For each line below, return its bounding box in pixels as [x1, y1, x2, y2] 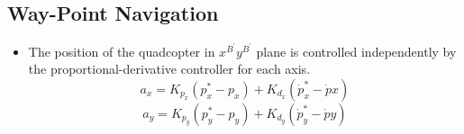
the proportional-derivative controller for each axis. [28, 59, 311, 78]
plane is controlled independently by [256, 41, 457, 60]
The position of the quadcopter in [28, 41, 215, 60]
